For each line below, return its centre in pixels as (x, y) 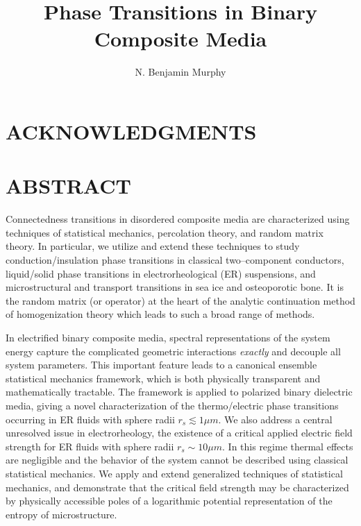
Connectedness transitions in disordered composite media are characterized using (178, 219)
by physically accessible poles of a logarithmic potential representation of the (169, 501)
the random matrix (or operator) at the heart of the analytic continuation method (180, 300)
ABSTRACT (68, 186)
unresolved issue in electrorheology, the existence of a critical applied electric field (179, 433)
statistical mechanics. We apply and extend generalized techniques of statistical (174, 473)
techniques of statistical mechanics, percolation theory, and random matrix (165, 232)
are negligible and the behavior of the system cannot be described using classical (177, 460)
